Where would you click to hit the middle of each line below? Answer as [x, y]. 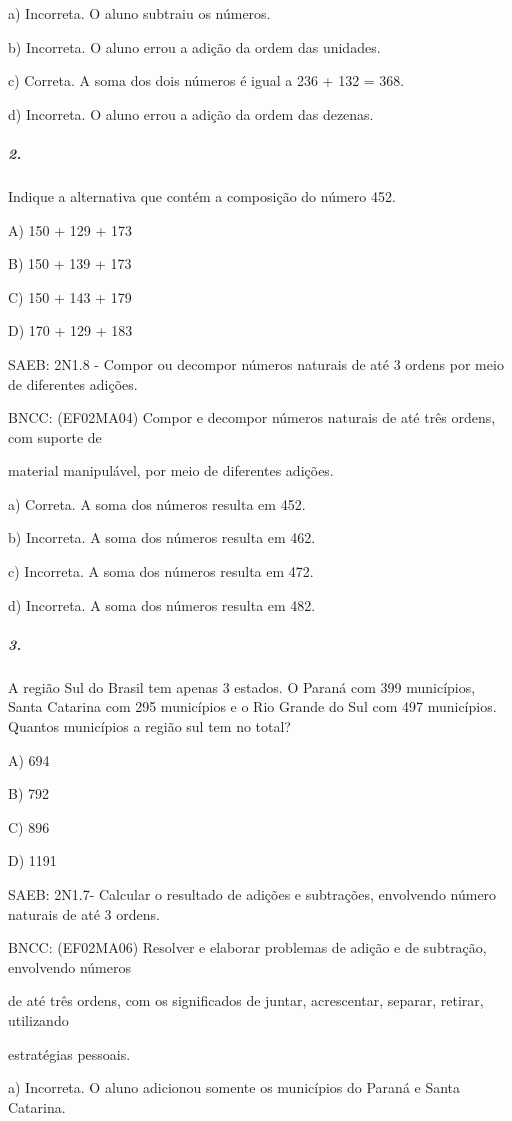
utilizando [38, 1019]
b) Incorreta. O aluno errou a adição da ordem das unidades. [194, 46]
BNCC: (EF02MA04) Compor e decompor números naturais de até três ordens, [252, 417]
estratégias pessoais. [69, 1053]
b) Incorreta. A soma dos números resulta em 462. [162, 537]
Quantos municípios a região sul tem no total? [149, 726]
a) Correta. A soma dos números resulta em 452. [157, 503]
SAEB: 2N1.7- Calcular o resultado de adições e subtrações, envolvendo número [252, 893]
